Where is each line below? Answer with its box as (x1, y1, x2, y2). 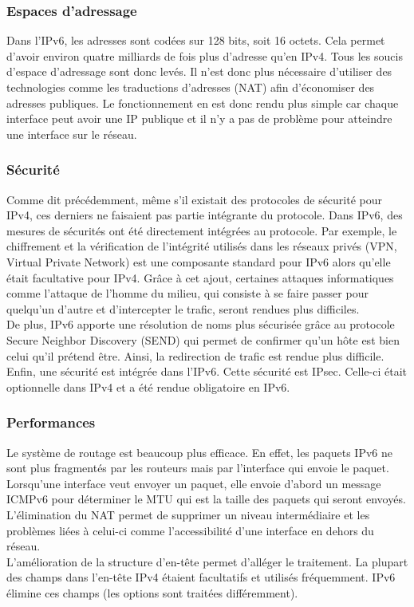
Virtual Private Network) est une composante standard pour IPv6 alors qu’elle (6, 253, 391, 270)
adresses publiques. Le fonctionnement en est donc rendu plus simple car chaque (6, 94, 399, 111)
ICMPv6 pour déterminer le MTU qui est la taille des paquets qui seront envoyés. (6, 491, 406, 507)
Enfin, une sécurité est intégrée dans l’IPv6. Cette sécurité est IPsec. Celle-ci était (6, 363, 407, 380)
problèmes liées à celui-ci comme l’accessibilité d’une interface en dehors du (6, 522, 374, 538)
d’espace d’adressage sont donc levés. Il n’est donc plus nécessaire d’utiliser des (6, 63, 392, 80)
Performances (6, 412, 96, 432)
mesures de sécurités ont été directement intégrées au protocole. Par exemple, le (6, 222, 397, 238)
